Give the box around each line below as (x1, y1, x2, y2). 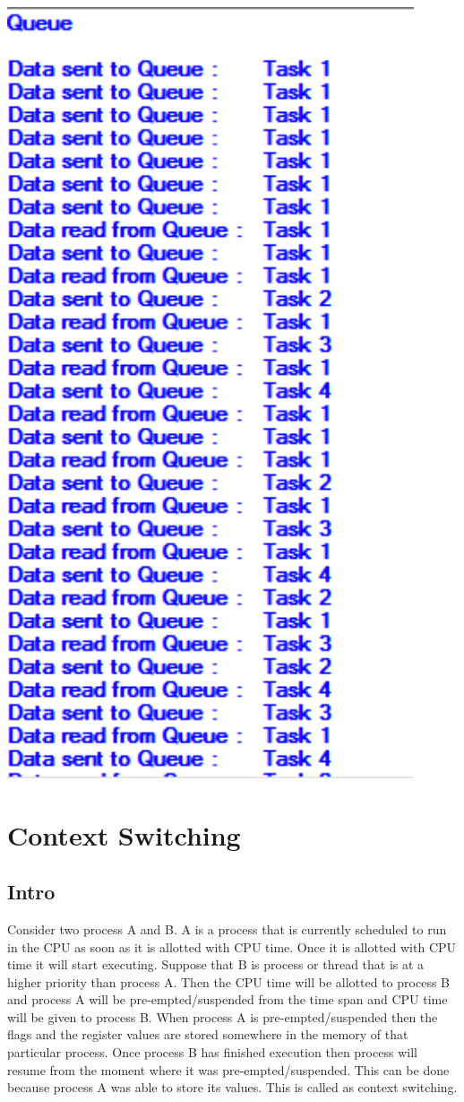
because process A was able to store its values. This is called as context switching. (7, 1078, 458, 1097)
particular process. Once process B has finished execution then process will (7, 1043, 417, 1062)
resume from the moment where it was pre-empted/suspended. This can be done (7, 1060, 450, 1079)
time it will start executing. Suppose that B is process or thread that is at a (7, 955, 425, 974)
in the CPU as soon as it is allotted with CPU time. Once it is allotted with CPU (7, 937, 457, 956)
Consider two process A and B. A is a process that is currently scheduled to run (7, 919, 447, 938)
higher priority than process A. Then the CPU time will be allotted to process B (7, 972, 450, 991)
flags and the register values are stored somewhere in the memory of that (7, 1025, 408, 1044)
